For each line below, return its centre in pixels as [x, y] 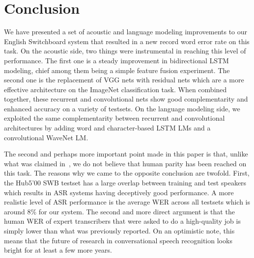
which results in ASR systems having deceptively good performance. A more [119, 192]
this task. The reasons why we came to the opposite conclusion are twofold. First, [127, 173]
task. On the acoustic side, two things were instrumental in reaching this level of [125, 51]
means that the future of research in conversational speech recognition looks [118, 240]
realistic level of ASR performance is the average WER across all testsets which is [127, 202]
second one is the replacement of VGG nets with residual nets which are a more [124, 80]
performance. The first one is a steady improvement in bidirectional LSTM [116, 60]
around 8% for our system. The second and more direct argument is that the [119, 211]
